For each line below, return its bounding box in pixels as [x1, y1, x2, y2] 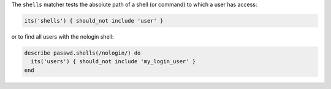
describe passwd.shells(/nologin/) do [24, 49, 141, 56]
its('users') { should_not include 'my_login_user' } [31, 58, 196, 65]
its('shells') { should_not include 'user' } [24, 17, 164, 24]
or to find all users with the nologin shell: [11, 33, 114, 40]
